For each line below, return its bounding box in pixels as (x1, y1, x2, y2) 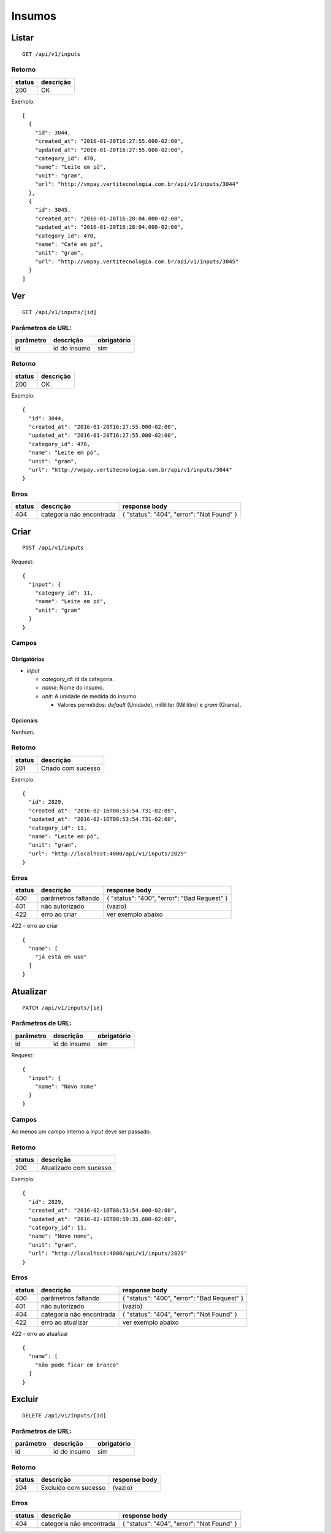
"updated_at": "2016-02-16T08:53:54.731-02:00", (28, 816, 178, 823)
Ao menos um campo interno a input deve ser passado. (11, 1128, 151, 1135)
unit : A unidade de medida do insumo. (42, 692, 138, 700)
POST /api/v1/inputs (22, 544, 84, 552)
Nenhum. (11, 728, 35, 736)
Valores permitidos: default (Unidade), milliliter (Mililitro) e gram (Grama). (57, 701, 242, 709)
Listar (11, 33, 34, 43)
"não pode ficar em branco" (34, 1361, 120, 1368)
